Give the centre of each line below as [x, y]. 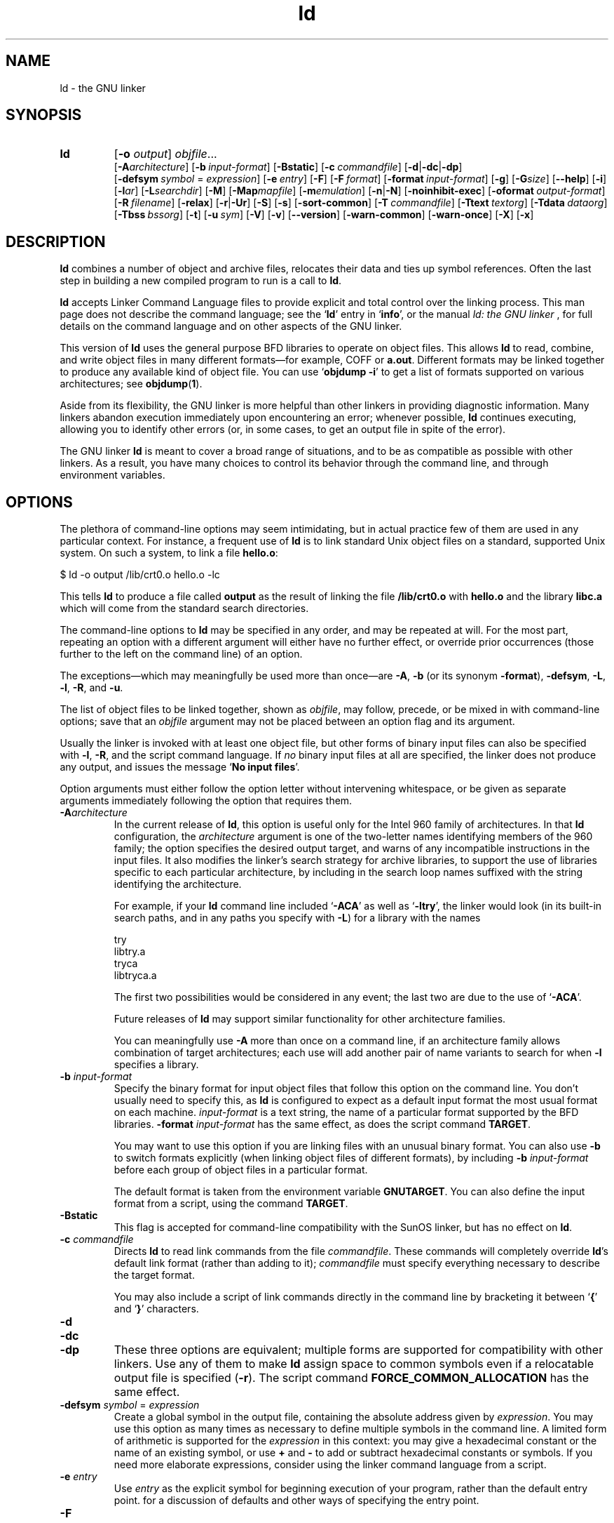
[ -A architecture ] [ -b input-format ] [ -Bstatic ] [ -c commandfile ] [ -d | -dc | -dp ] [288, 167]
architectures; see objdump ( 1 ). [131, 384]
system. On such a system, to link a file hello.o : [169, 553]
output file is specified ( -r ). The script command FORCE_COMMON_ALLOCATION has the [352, 1378]
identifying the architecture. [178, 884]
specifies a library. [156, 1065]
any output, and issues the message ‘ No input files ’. [180, 767]
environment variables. [112, 475]
